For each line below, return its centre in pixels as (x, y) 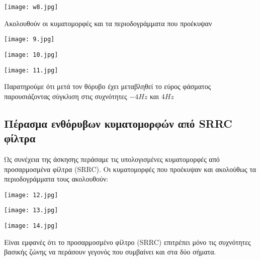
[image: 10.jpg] (31, 55)
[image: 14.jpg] (31, 226)
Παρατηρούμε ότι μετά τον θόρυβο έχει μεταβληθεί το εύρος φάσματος (108, 86)
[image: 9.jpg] (29, 39)
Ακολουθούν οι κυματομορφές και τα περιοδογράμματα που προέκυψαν (108, 23)
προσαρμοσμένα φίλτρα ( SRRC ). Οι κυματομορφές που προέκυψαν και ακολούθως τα (130, 169)
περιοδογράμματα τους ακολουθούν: (56, 179)
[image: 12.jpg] (31, 195)
